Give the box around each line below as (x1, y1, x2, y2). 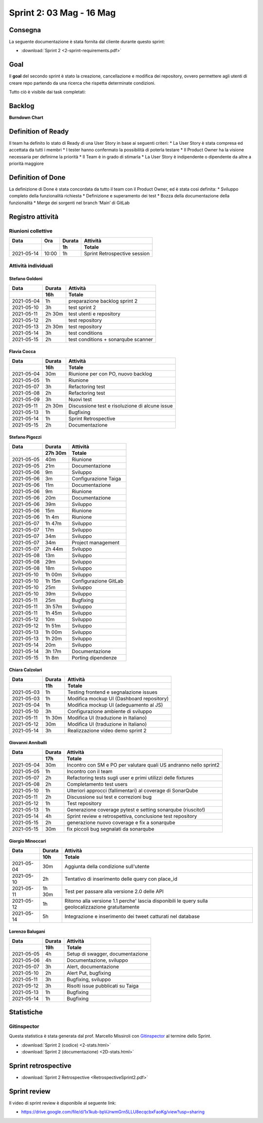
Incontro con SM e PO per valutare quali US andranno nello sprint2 (66, 761, 220, 768)
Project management (71, 539, 120, 546)
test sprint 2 (68, 304, 96, 310)
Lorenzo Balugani (9, 929, 45, 934)
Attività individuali (9, 262, 54, 269)
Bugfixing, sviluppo (66, 976, 111, 983)
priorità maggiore (9, 161, 44, 167)
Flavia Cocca (9, 349, 36, 354)
